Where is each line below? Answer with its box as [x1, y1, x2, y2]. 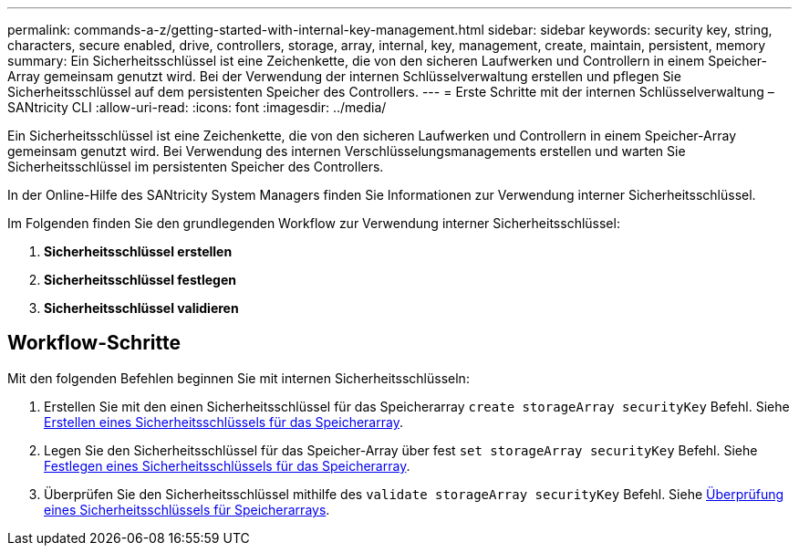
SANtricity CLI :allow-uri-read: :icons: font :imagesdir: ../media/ [7, 99, 387, 115]
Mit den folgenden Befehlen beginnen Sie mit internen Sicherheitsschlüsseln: [7, 370, 470, 386]
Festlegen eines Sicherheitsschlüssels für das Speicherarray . [44, 457, 410, 474]
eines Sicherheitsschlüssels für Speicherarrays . [44, 501, 330, 517]
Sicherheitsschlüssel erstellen [44, 244, 233, 259]
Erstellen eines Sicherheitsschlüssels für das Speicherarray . [44, 413, 403, 430]
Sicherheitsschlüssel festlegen [44, 272, 236, 287]
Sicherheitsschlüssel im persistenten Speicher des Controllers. [7, 159, 384, 174]
